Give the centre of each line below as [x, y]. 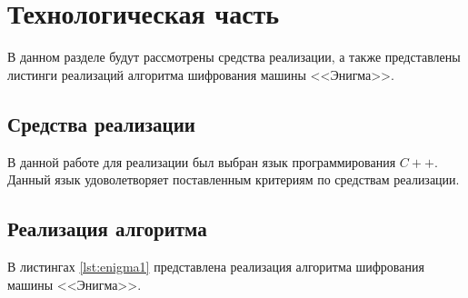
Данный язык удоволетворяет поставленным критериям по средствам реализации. [234, 179]
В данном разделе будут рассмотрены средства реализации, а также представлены [234, 57]
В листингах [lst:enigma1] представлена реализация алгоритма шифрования [216, 266]
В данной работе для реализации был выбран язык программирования [202, 161]
